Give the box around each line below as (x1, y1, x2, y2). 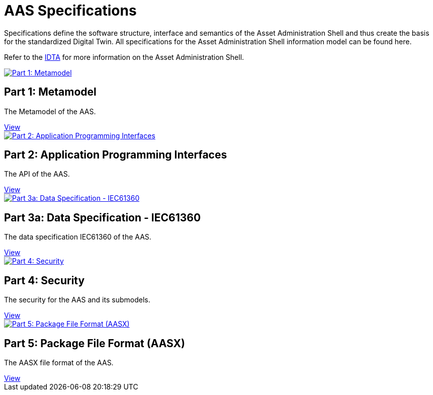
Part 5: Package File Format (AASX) (4, 337, 185, 350)
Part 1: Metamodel (4, 86, 97, 99)
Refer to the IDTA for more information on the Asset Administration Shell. (4, 52, 244, 61)
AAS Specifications (4, 2, 137, 19)
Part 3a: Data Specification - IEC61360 (4, 211, 201, 224)
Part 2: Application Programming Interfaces (4, 148, 227, 162)
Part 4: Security (4, 274, 85, 287)
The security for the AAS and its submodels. (4, 295, 150, 304)
